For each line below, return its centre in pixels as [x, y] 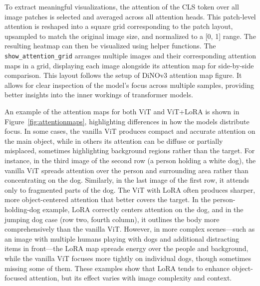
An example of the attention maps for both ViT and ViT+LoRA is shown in [122, 111]
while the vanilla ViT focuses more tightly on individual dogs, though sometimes [128, 258]
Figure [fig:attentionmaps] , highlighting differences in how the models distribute [127, 121]
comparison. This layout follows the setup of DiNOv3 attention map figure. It [123, 75]
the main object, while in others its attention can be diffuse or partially [114, 141]
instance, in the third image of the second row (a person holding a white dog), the [130, 160]
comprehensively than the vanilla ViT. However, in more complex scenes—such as [130, 229]
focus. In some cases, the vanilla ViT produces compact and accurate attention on [130, 131]
